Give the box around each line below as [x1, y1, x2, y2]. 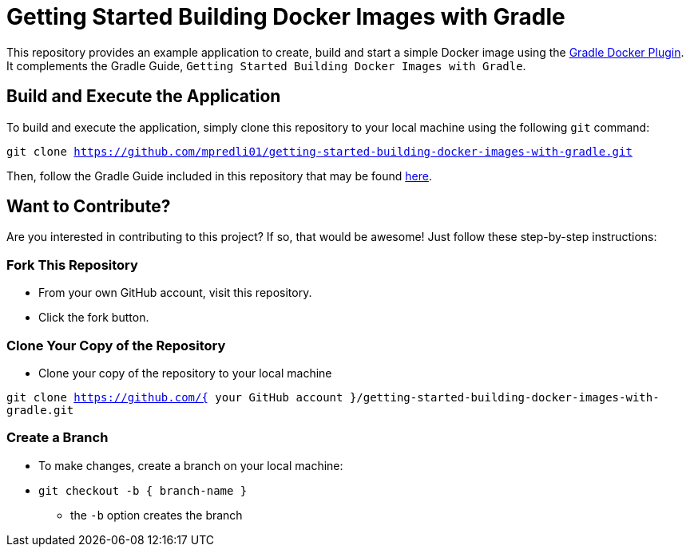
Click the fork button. [38, 310, 149, 325]
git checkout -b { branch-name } [38, 484, 248, 497]
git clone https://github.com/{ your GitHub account [6, 390, 343, 404]
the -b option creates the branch [70, 508, 243, 522]
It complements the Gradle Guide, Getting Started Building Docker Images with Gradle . [6, 58, 526, 73]
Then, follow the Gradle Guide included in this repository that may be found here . [6, 168, 432, 183]
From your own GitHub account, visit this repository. [38, 286, 312, 300]
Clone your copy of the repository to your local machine [38, 365, 332, 380]
